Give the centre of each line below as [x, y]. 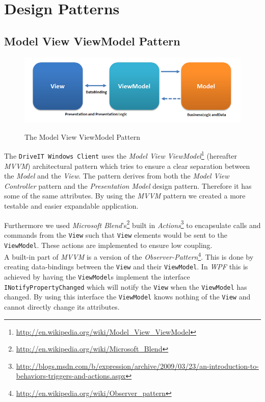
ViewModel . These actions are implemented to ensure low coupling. [108, 245]
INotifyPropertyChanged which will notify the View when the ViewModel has [126, 286]
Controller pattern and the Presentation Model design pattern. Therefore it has [128, 185]
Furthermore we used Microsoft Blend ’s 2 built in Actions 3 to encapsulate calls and [132, 224]
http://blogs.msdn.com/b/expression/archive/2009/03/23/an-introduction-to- [137, 366]
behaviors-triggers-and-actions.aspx [71, 376]
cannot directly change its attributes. [62, 307]
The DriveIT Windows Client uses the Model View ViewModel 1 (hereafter [121, 155]
